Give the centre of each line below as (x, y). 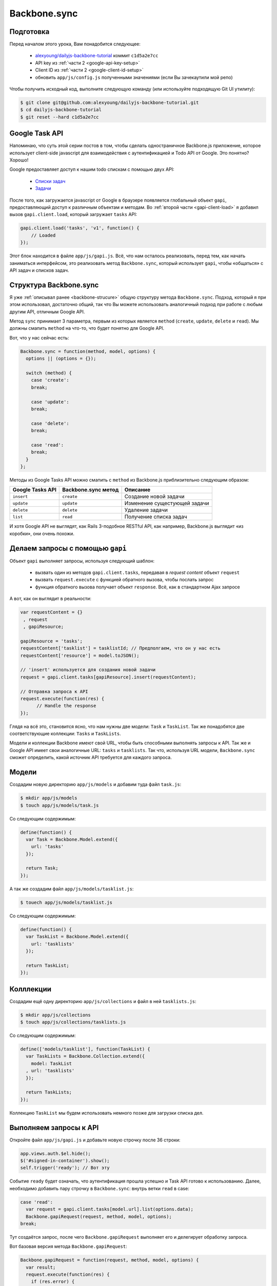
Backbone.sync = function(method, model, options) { (88, 351)
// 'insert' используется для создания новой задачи (88, 670)
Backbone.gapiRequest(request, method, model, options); (99, 1216)
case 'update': (50, 402)
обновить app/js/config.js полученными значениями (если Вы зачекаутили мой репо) (134, 77)
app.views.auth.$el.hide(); (55, 1153)
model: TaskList (51, 1063)
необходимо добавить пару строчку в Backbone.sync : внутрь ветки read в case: (99, 1188)
